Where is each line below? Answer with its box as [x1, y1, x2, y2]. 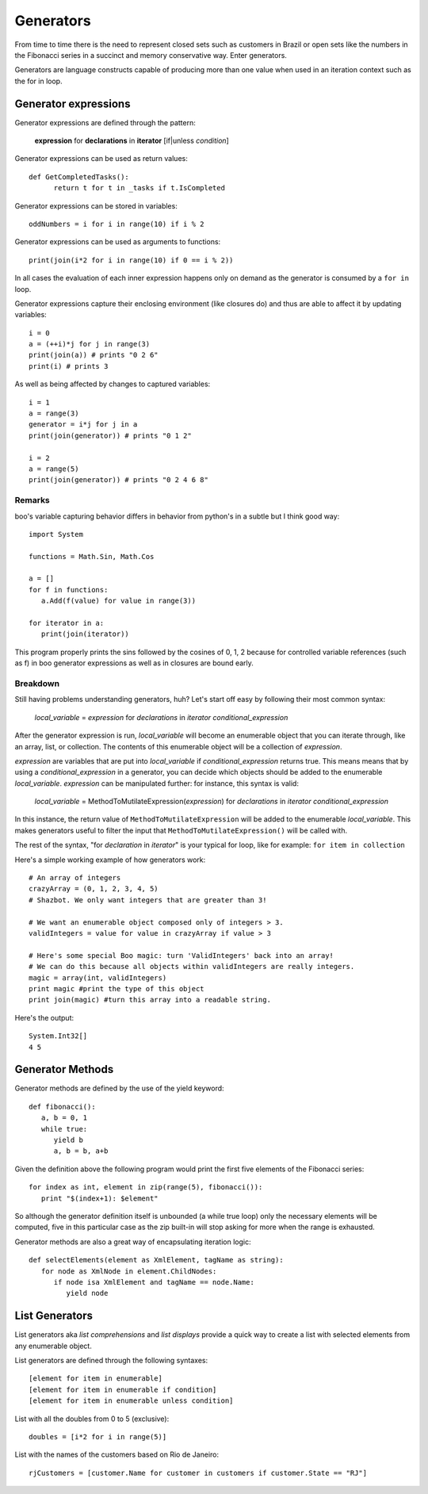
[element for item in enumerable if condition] [29, 1385, 217, 1394]
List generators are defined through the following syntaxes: [14, 1355, 208, 1365]
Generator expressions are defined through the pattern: [14, 117, 196, 127]
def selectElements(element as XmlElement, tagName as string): [29, 1255, 285, 1265]
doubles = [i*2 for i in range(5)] [29, 1432, 167, 1441]
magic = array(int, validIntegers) [29, 973, 167, 983]
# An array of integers [29, 873, 121, 883]
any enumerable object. [14, 1341, 93, 1350]
